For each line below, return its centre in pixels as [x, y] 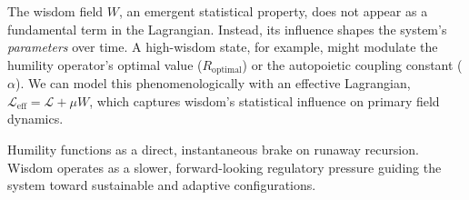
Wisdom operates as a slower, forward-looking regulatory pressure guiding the [225, 167]
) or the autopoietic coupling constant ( [352, 64]
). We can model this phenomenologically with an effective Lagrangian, [213, 83]
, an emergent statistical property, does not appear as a [273, 11]
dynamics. [35, 119]
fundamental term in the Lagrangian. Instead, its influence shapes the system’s [227, 29]
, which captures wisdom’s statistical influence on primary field [264, 100]
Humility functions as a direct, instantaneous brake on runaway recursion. [213, 150]
